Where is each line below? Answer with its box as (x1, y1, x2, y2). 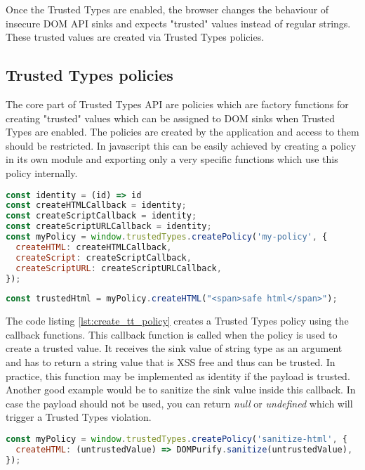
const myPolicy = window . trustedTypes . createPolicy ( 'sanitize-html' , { (6, 434, 347, 445)
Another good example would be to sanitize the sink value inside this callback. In (6, 382, 356, 397)
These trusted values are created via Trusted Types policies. (6, 30, 265, 44)
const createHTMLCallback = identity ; (6, 200, 187, 211)
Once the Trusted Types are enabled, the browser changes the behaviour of (6, 2, 329, 16)
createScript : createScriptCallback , (15, 252, 192, 263)
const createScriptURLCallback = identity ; (6, 221, 212, 232)
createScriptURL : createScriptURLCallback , (15, 263, 222, 273)
